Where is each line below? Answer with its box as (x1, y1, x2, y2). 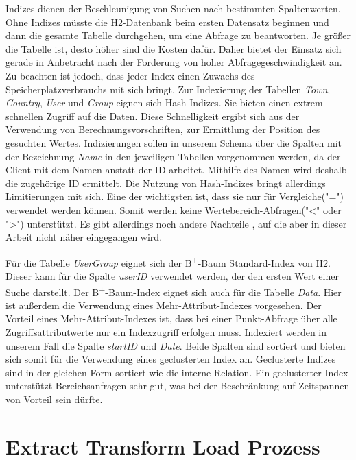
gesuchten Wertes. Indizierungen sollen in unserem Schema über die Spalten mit (5, 135, 342, 149)
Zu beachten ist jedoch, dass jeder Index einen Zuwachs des (5, 68, 255, 82)
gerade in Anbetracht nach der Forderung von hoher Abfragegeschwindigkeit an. (5, 55, 342, 69)
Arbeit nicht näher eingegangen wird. (5, 230, 163, 244)
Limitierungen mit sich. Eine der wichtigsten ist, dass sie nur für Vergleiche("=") (5, 189, 344, 204)
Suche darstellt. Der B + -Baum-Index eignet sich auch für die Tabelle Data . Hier (5, 282, 342, 299)
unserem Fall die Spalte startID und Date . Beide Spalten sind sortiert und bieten (5, 338, 346, 352)
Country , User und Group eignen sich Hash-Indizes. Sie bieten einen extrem (5, 95, 323, 110)
